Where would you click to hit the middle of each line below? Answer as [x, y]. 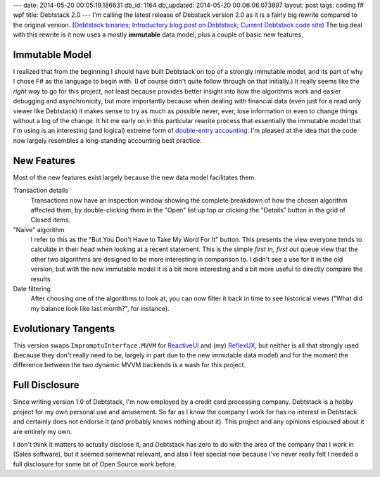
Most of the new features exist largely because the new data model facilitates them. [134, 177]
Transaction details [40, 191]
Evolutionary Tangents [64, 328]
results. [42, 279]
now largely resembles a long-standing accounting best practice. [107, 140]
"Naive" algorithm [39, 229]
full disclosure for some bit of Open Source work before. [95, 464]
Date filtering [32, 289]
